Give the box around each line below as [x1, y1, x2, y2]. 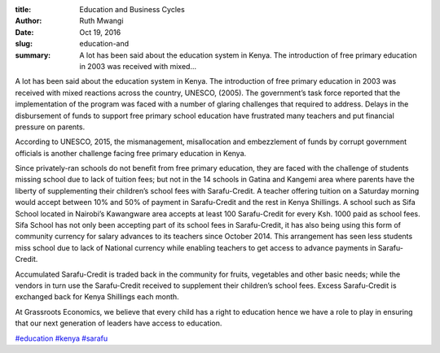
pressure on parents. [15, 122, 86, 132]
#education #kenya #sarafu [15, 333, 108, 343]
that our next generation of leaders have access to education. [15, 318, 222, 329]
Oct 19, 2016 [79, 27, 121, 37]
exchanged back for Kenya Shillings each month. [15, 292, 179, 302]
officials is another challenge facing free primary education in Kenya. [15, 148, 247, 158]
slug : [15, 39, 33, 49]
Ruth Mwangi [79, 16, 124, 26]
